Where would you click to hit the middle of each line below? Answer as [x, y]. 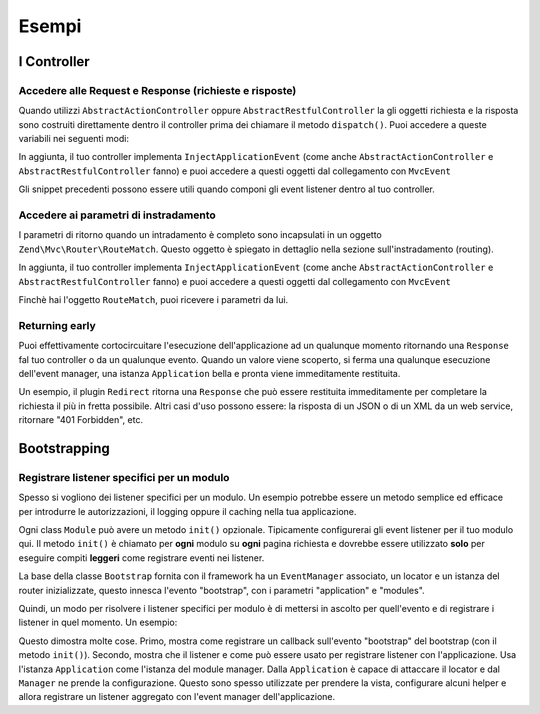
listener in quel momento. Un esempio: [98, 622]
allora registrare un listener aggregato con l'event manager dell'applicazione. [176, 697]
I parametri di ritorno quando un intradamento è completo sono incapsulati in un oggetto [200, 235]
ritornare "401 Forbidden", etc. [81, 420]
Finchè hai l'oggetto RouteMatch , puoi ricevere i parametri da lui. [153, 299]
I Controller [54, 61]
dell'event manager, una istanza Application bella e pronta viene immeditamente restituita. [209, 373]
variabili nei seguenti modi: [74, 139]
